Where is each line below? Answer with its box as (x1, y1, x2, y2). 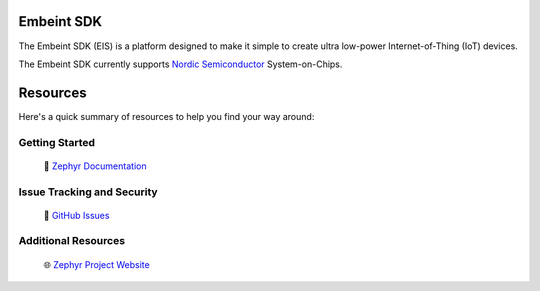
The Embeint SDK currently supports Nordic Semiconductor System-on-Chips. (18, 58, 343, 70)
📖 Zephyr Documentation (43, 160, 147, 172)
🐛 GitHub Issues (43, 209, 110, 221)
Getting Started (18, 135, 95, 149)
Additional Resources (18, 234, 125, 248)
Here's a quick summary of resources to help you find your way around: (18, 110, 315, 122)
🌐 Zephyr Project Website (43, 258, 150, 270)
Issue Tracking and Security (18, 185, 159, 199)
